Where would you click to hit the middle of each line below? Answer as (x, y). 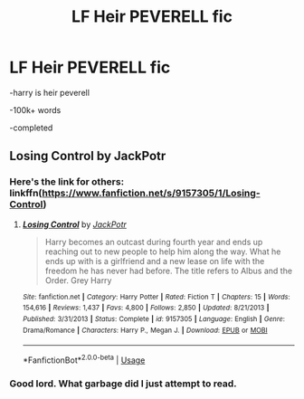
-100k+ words (35, 109)
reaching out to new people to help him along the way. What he (163, 252)
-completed (31, 128)
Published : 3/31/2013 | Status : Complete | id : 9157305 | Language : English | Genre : (153, 318)
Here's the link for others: (67, 182)
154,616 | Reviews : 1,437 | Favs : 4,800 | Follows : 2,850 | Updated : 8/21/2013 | (146, 308)
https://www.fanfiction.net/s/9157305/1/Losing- (151, 194)
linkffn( (26, 194)
